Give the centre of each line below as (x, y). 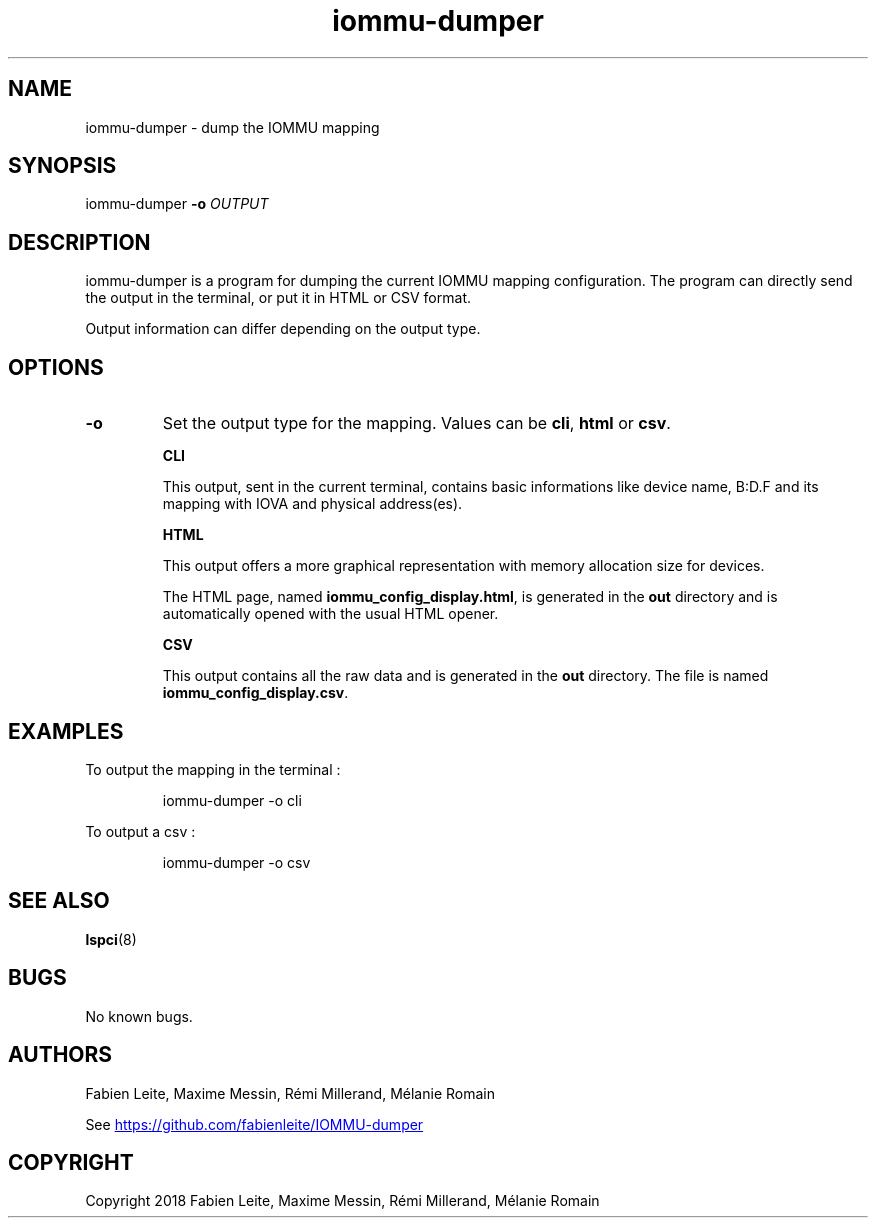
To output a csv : (140, 831)
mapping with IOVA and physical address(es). (312, 504)
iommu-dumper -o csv (236, 862)
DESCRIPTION (79, 242)
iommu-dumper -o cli (232, 800)
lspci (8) (111, 939)
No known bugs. (139, 1016)
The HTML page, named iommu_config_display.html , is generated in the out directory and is (470, 597)
